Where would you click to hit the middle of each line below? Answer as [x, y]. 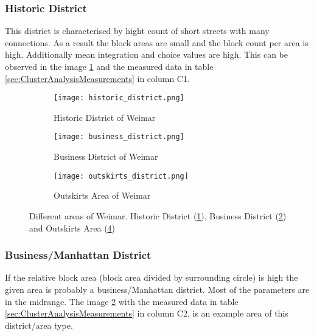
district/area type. [39, 325]
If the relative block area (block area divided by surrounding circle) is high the [152, 277]
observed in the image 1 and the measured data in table [109, 66]
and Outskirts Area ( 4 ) [72, 228]
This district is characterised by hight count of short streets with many [137, 31]
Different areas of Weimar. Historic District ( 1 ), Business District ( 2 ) [158, 215]
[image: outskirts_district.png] [121, 176]
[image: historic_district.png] [119, 98]
